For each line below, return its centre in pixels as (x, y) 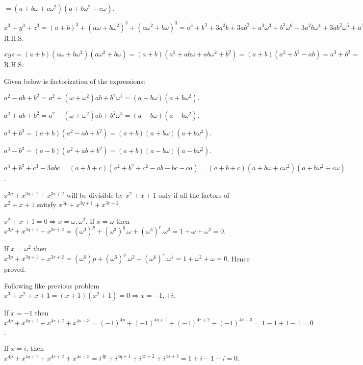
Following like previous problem (52, 285)
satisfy (47, 204)
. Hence (238, 258)
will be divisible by (95, 195)
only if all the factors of (194, 195)
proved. (15, 269)
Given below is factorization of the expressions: (75, 81)
